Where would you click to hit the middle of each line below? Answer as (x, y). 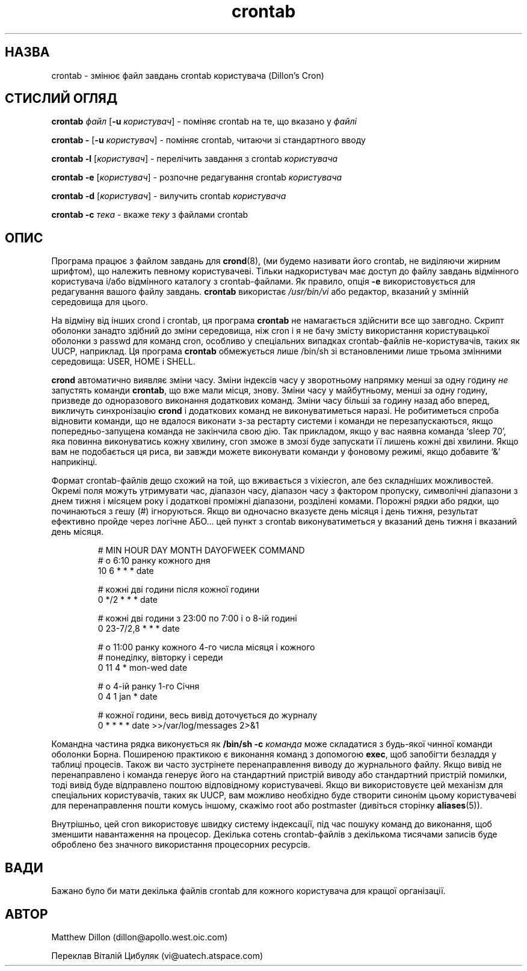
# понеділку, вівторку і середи (160, 658)
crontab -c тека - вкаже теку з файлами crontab (150, 215)
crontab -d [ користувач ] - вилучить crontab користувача (169, 196)
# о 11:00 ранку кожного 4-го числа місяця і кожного (206, 647)
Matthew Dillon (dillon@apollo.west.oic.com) (140, 937)
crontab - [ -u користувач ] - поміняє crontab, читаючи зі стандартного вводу (208, 140)
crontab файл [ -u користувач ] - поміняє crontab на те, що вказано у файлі (204, 122)
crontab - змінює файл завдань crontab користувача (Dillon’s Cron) (188, 75)
